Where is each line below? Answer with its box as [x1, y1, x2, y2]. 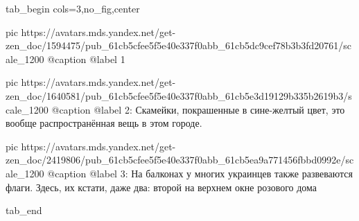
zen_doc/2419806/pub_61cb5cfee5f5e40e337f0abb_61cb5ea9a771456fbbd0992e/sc [6, 152, 354, 167]
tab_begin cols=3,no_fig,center [6, 1, 140, 15]
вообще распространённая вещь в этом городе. [6, 116, 202, 130]
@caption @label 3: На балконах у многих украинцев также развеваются [47, 166, 353, 180]
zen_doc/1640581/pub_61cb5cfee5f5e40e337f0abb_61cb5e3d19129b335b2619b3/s [6, 88, 352, 103]
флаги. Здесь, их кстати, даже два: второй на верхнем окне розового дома [6, 179, 317, 194]
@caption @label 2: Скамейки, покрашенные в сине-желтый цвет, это [51, 102, 345, 116]
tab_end [6, 203, 42, 218]
